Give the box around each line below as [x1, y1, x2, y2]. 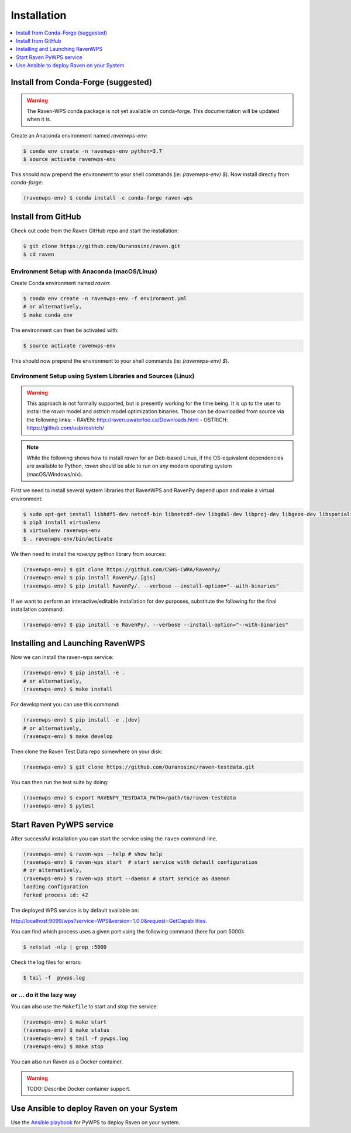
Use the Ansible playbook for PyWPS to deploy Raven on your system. [11, 1118, 181, 1126]
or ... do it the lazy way [11, 991, 77, 999]
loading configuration [23, 884, 88, 890]
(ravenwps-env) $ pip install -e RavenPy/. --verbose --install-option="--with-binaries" [23, 621, 289, 628]
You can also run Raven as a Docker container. [11, 1058, 123, 1065]
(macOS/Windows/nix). [26, 471, 83, 478]
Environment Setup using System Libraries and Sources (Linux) [11, 372, 195, 380]
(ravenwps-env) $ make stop [23, 1043, 104, 1050]
